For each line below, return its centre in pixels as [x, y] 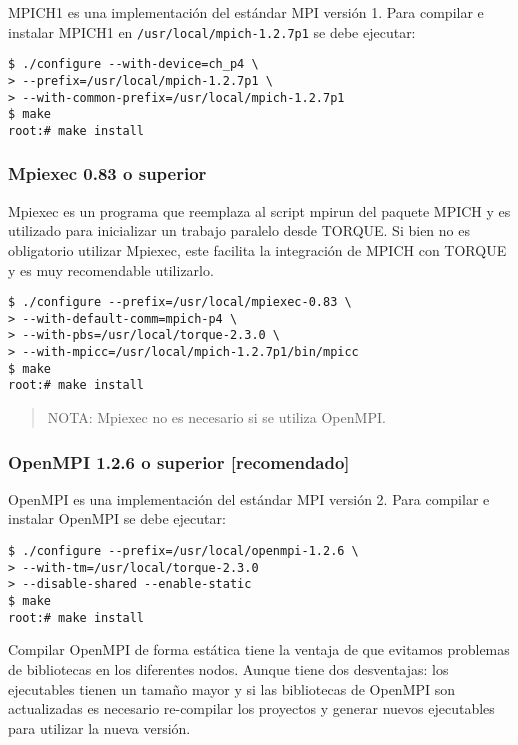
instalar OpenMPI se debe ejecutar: [117, 518]
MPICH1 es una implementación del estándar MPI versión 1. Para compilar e [246, 12]
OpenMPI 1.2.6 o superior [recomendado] [179, 461]
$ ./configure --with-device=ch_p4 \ [133, 64]
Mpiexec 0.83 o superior [107, 173]
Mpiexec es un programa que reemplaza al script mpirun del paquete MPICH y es [259, 210]
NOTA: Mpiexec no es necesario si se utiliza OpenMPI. [216, 417]
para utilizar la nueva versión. [99, 727]
